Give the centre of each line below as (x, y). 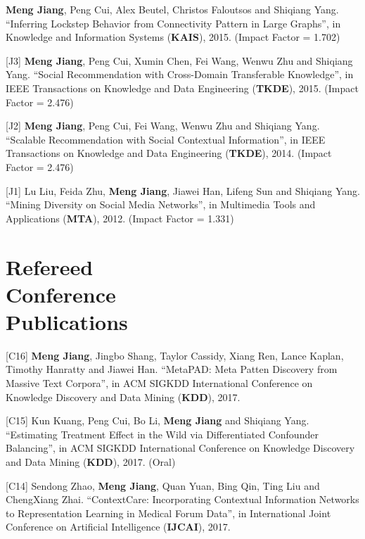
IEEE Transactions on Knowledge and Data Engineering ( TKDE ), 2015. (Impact (182, 88)
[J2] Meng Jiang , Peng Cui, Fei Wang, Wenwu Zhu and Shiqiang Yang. (163, 126)
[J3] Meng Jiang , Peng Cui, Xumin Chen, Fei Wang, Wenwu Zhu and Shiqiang (179, 60)
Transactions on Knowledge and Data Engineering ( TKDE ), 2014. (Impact (169, 153)
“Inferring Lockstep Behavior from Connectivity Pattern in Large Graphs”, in (173, 23)
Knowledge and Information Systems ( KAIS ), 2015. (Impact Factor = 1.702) (173, 37)
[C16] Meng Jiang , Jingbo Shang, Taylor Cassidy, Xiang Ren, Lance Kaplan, (175, 355)
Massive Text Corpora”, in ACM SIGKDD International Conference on (159, 383)
